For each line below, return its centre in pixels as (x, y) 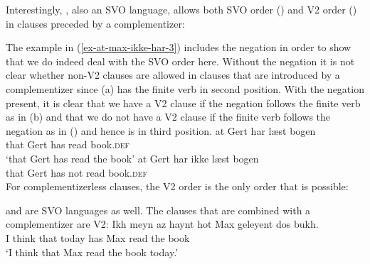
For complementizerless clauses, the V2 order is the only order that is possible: (177, 186)
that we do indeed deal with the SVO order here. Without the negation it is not (180, 61)
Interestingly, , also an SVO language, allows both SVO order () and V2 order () (181, 9)
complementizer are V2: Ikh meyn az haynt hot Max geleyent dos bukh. (162, 224)
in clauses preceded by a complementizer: (95, 23)
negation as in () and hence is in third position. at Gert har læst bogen (161, 130)
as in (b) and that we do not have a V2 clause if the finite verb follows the (168, 117)
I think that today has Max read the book (98, 237)
